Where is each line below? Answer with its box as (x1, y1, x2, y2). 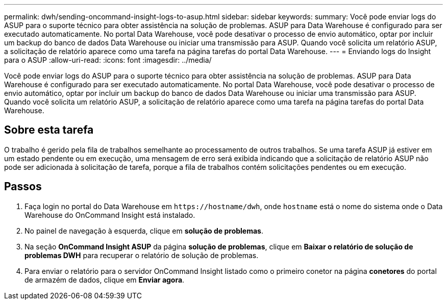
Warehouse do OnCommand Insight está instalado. (24, 210, 195, 219)
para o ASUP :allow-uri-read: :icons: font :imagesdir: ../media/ (4, 56, 212, 64)
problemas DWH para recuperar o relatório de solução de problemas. (24, 250, 259, 260)
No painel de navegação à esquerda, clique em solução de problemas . (24, 226, 263, 235)
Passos (4, 180, 42, 193)
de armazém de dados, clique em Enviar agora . (24, 275, 185, 284)
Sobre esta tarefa (4, 123, 94, 137)
